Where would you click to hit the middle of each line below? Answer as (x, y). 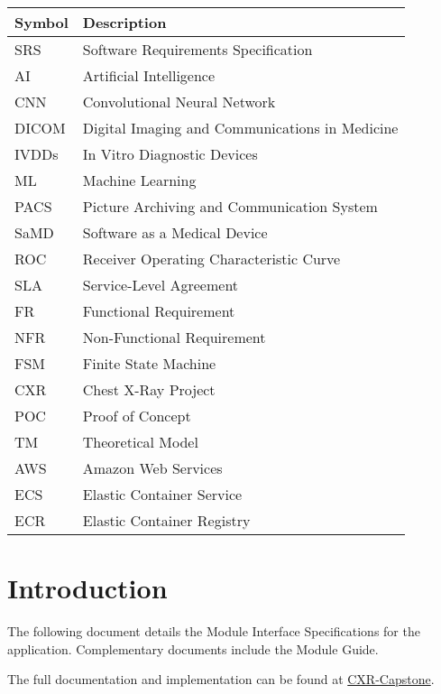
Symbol (41, 22)
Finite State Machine (149, 363)
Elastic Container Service (162, 494)
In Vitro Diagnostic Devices (170, 154)
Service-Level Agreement (161, 285)
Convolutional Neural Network (179, 102)
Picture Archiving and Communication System (230, 206)
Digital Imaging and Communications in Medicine (240, 128)
